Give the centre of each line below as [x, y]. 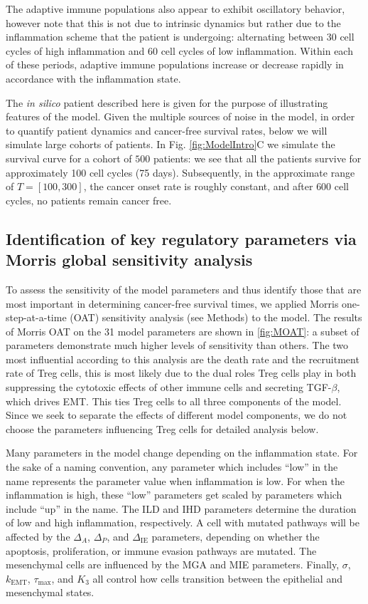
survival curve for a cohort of [69, 158]
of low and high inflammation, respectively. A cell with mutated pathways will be [183, 522]
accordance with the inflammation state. [93, 78]
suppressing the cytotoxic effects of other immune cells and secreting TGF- [169, 387]
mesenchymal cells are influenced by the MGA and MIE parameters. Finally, [173, 564]
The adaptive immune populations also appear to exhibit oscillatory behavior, [175, 9]
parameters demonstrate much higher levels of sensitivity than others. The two [177, 345]
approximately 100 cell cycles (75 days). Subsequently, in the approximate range [180, 172]
